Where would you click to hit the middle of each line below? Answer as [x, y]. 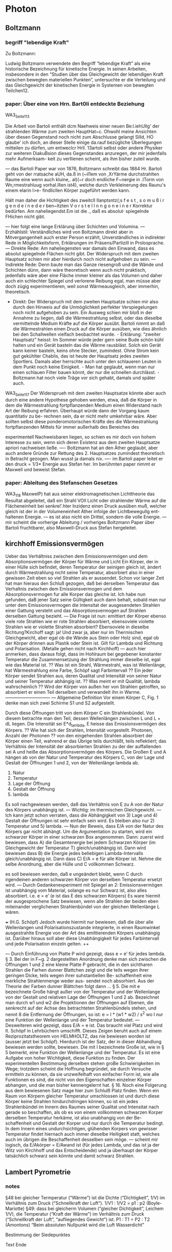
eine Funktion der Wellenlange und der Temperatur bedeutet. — [72, 1020]
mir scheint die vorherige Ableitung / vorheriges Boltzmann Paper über [80, 522]
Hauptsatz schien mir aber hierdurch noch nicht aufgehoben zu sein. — [81, 259]
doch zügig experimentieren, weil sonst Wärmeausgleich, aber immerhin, [82, 286]
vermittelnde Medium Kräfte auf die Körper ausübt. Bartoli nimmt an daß [89, 323]
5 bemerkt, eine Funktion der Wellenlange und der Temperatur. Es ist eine [83, 1052]
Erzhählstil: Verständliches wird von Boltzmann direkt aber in [69, 232]
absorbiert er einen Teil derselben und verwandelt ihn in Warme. [73, 692]
